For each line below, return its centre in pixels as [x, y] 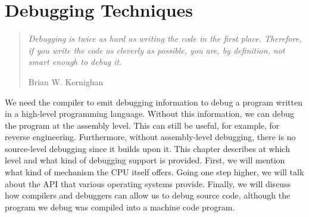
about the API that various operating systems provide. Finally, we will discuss [148, 183]
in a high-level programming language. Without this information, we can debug [149, 114]
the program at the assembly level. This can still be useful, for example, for [142, 125]
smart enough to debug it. [75, 62]
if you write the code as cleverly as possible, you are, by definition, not [157, 50]
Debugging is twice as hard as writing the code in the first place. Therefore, [165, 38]
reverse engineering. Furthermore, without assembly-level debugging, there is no [150, 137]
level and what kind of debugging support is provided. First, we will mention [145, 160]
